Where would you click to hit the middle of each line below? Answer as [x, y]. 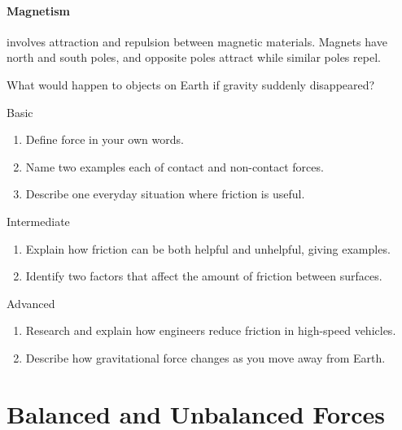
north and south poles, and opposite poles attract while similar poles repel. [194, 57]
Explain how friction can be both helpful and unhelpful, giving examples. [208, 248]
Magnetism [38, 10]
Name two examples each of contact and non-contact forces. [175, 166]
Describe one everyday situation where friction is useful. [165, 194]
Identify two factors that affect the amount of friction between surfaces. [204, 276]
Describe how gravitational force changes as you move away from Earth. [205, 357]
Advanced [31, 303]
